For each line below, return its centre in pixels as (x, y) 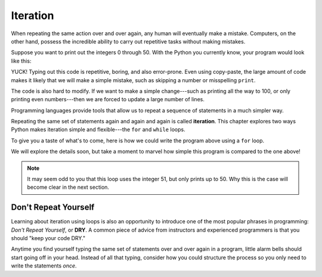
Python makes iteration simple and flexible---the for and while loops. (98, 130)
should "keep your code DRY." (48, 238)
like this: (21, 61)
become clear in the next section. (68, 187)
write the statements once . (44, 266)
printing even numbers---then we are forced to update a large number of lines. (108, 99)
